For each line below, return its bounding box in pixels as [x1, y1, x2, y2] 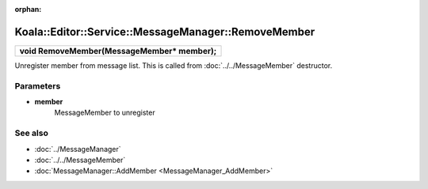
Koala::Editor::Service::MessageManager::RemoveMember [14, 25, 315, 39]
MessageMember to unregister [54, 108, 155, 118]
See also [14, 127, 49, 138]
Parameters [14, 80, 61, 91]
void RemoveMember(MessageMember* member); [19, 45, 217, 56]
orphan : [14, 5, 42, 13]
